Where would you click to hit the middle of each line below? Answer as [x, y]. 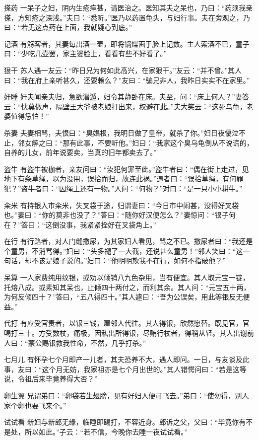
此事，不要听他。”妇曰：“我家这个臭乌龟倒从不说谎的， [165, 142]
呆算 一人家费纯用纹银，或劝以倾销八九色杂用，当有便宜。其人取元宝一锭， [127, 277]
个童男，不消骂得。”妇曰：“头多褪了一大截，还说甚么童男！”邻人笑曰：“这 [124, 251]
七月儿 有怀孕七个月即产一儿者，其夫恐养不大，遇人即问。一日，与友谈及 [123, 359]
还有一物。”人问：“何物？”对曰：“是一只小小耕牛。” [161, 188]
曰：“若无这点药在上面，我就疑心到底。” [68, 27]
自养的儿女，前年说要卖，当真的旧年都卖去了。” [80, 152]
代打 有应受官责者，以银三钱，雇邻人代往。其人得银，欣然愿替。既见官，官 [127, 323]
